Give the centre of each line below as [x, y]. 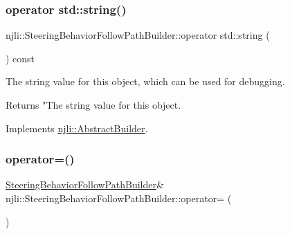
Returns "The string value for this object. [93, 105]
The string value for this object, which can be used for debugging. [145, 81]
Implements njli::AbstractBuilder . [77, 128]
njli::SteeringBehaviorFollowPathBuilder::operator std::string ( [138, 35]
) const [20, 58]
